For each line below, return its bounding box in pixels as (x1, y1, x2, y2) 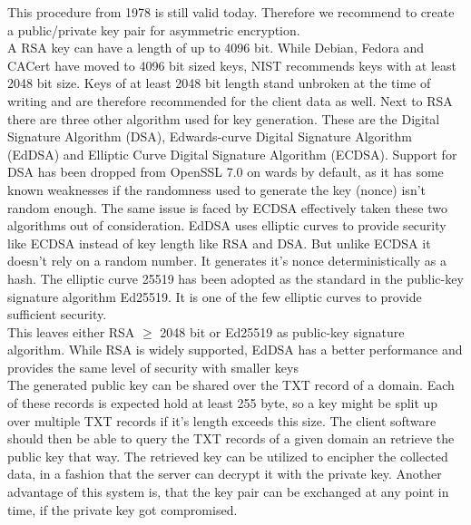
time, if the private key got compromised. (7, 500, 238, 519)
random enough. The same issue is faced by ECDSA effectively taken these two (7, 198, 447, 217)
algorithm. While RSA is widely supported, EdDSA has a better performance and (7, 340, 463, 359)
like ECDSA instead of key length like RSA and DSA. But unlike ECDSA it (7, 233, 431, 252)
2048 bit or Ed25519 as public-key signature (160, 322, 405, 341)
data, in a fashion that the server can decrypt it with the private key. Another (7, 464, 442, 483)
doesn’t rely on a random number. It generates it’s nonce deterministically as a (7, 251, 446, 270)
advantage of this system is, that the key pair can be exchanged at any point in (7, 482, 449, 501)
